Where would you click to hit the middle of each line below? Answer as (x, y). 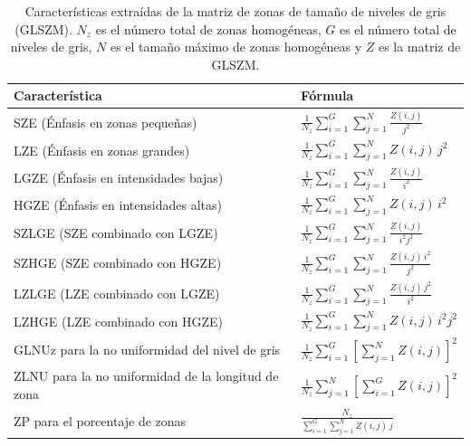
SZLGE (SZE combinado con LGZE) (116, 232)
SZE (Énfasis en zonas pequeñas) (106, 123)
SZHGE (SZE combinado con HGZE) (118, 263)
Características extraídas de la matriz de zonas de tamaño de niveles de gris (235, 11)
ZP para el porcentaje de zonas (100, 420)
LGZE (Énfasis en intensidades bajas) (119, 177)
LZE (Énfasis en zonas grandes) (102, 150)
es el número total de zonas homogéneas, (208, 28)
